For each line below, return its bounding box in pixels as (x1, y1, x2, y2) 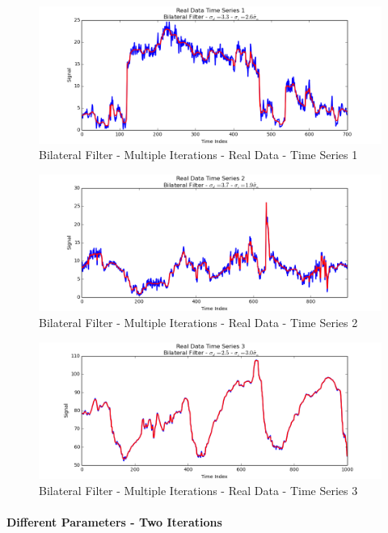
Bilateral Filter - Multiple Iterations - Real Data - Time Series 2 (39, 313, 358, 330)
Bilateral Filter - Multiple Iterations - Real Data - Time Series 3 (39, 481, 358, 498)
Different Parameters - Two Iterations (6, 513, 222, 530)
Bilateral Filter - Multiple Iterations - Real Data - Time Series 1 (39, 146, 358, 163)
